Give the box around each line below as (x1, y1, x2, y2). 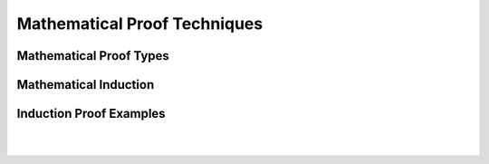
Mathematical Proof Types (16, 48, 169, 63)
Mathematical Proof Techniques (16, 14, 264, 34)
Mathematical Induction (16, 77, 155, 92)
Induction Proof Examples (16, 106, 167, 121)
